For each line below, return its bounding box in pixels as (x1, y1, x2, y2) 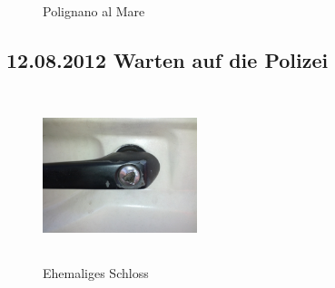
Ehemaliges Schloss (43, 264, 149, 283)
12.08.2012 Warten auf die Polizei (6, 45, 329, 73)
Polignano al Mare (43, 2, 145, 20)
